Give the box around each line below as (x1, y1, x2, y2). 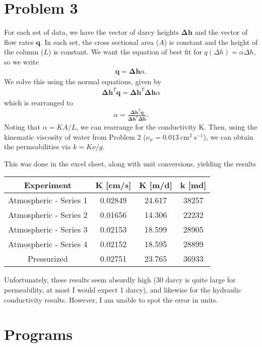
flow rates (4, 36, 34, 47)
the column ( (4, 46, 44, 57)
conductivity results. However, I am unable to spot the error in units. (4, 294, 218, 305)
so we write (4, 56, 39, 67)
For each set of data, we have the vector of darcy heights (4, 27, 179, 37)
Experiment (24, 179, 72, 191)
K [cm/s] (95, 179, 132, 191)
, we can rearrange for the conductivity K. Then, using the (76, 122, 257, 132)
